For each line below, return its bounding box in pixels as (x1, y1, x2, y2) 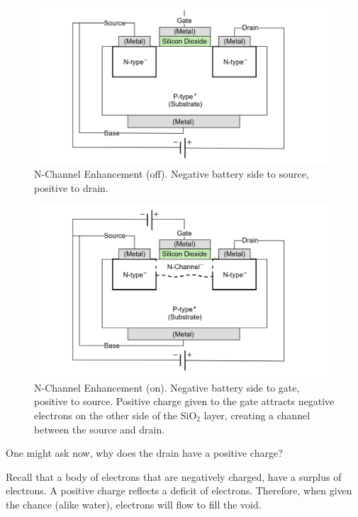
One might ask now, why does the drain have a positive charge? (6, 445, 283, 460)
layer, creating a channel (203, 408, 311, 423)
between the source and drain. (34, 421, 165, 436)
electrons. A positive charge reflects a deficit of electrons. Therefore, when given (6, 483, 352, 498)
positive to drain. (34, 180, 108, 195)
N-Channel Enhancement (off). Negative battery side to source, (34, 166, 309, 181)
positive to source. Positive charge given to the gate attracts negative (34, 394, 335, 409)
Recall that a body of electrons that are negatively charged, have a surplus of (6, 469, 342, 484)
